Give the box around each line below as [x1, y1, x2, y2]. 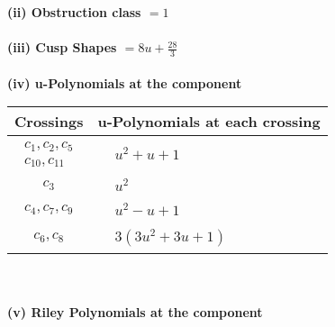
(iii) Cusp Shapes [7, 38, 117, 57]
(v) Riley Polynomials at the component [7, 303, 263, 322]
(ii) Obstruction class [7, 3, 141, 21]
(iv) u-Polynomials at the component [7, 73, 242, 92]
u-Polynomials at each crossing [97, 111, 321, 132]
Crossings [14, 111, 84, 132]
